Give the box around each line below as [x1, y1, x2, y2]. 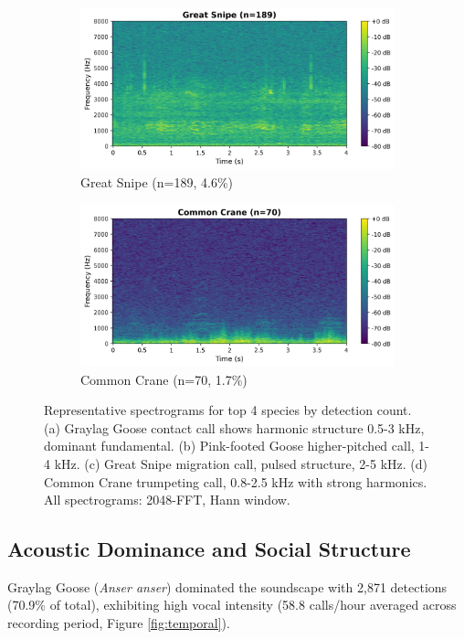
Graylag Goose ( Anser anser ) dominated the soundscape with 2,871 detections [7, 577, 448, 596]
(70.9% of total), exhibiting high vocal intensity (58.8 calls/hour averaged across [7, 595, 457, 614]
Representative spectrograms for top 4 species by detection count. [44, 400, 412, 420]
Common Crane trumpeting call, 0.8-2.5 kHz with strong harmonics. [44, 472, 427, 491]
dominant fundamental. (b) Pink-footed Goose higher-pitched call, [44, 436, 415, 455]
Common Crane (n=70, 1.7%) [80, 369, 248, 389]
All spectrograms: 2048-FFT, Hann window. [44, 490, 290, 509]
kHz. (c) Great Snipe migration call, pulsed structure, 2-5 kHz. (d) [54, 453, 428, 473]
